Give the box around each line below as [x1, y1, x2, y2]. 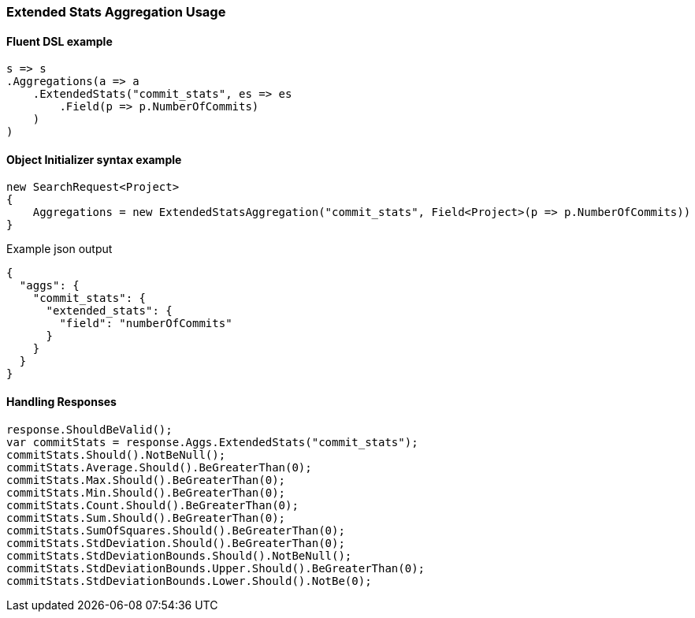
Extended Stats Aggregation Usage [6, 4, 226, 20]
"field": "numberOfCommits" [59, 317, 232, 330]
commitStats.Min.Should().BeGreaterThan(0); [6, 486, 286, 499]
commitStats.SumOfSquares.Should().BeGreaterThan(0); [6, 523, 345, 537]
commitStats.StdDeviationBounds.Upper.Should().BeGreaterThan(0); [6, 561, 426, 575]
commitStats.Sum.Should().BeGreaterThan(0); [6, 511, 286, 524]
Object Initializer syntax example [6, 152, 182, 166]
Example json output [6, 242, 113, 256]
